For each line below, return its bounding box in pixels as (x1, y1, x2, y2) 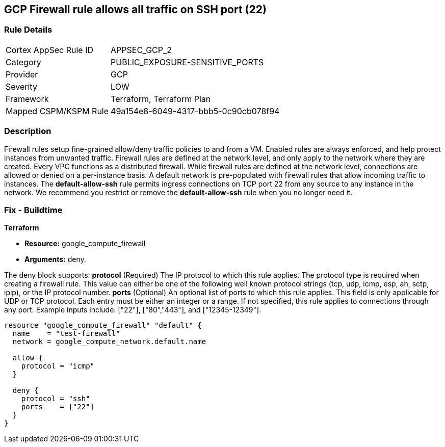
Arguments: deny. (24, 255, 86, 264)
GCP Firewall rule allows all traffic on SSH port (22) (4, 3, 267, 16)
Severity (6, 81, 37, 92)
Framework (6, 93, 49, 104)
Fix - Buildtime (4, 204, 63, 215)
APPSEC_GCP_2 (111, 44, 172, 55)
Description (4, 126, 51, 137)
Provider (6, 69, 38, 80)
